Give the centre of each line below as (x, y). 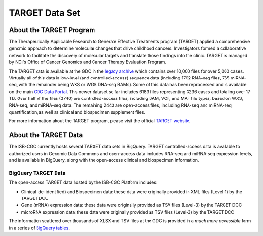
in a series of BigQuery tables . (39, 228)
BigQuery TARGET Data (37, 173)
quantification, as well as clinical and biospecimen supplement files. (77, 112)
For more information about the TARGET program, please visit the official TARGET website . (100, 121)
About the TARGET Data (46, 135)
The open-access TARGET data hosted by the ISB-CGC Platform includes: (83, 182)
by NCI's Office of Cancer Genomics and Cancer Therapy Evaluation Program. (88, 62)
